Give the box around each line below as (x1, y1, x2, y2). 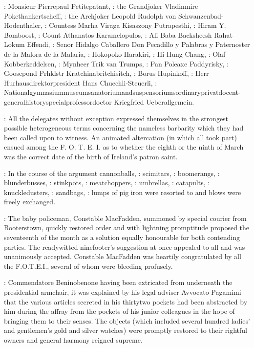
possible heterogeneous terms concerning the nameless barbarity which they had (4, 123, 244, 133)
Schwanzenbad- (178, 10, 224, 21)
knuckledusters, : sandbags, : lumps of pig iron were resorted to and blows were (4, 187, 241, 197)
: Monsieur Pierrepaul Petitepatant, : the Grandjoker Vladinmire (4, 1, 198, 11)
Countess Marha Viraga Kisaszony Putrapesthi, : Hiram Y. (49, 20, 226, 30)
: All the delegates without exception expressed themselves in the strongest (4, 113, 229, 123)
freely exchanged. (4, 196, 56, 207)
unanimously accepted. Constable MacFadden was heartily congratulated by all (4, 251, 241, 261)
